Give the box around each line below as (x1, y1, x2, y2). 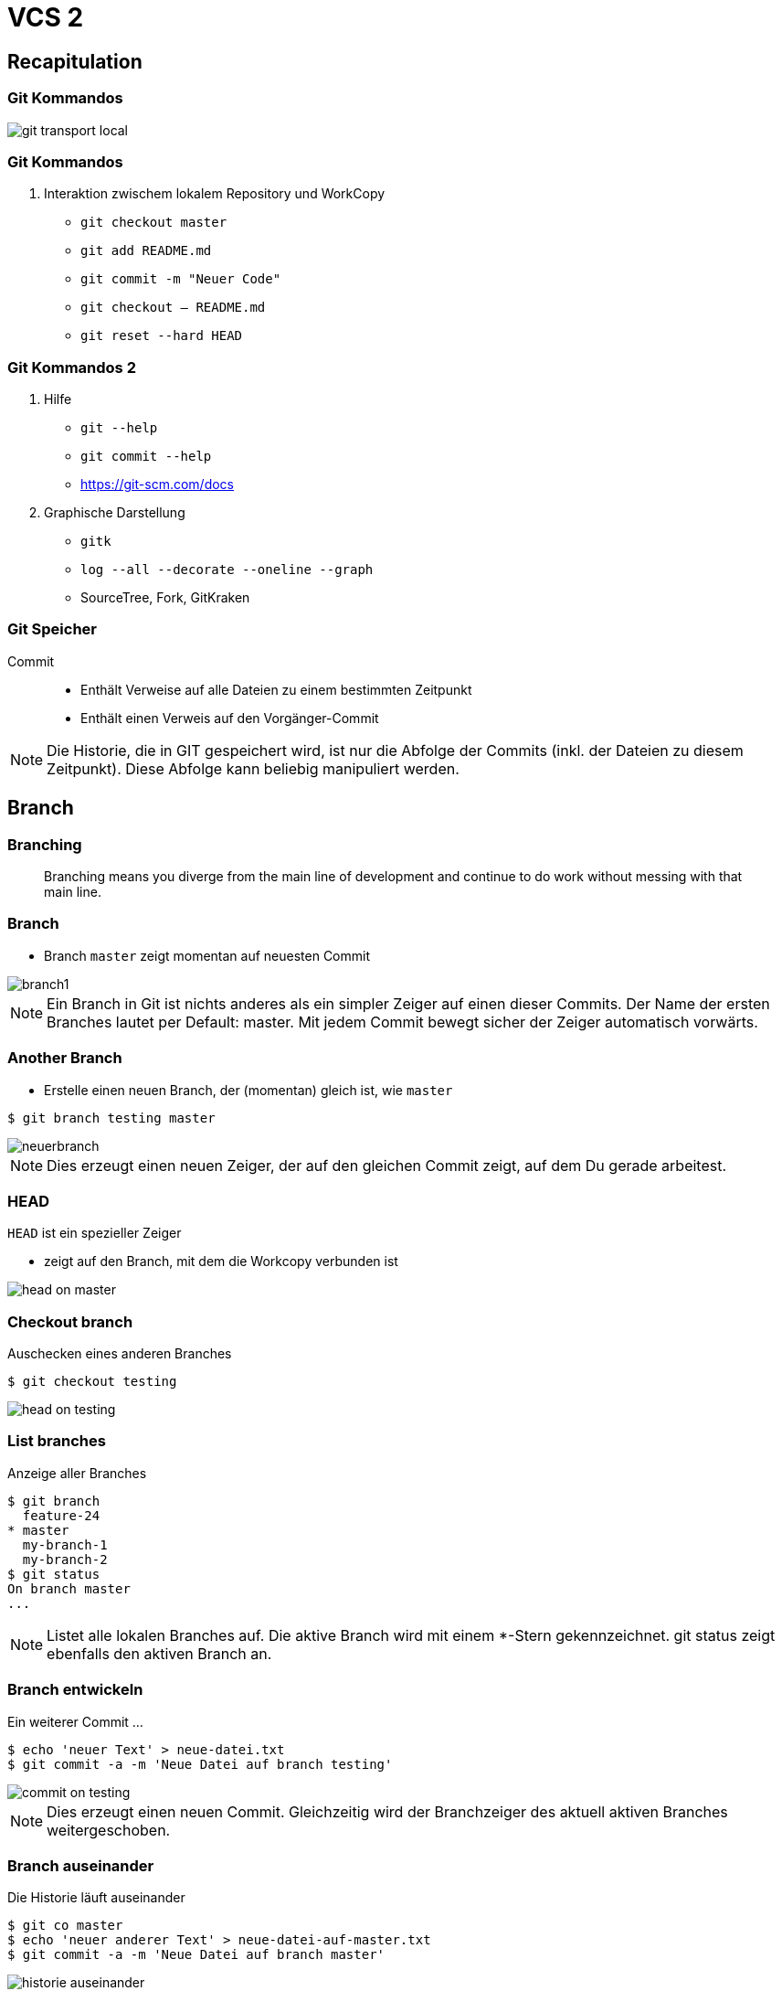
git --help (80, 421, 158, 436)
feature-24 (22, 1507, 100, 1523)
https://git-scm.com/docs (80, 476, 234, 493)
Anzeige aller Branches (7, 1464, 147, 1481)
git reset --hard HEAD (80, 328, 243, 344)
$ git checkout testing (7, 1374, 177, 1389)
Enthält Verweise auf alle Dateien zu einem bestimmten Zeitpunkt (80, 681, 472, 697)
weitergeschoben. (47, 1820, 171, 1839)
